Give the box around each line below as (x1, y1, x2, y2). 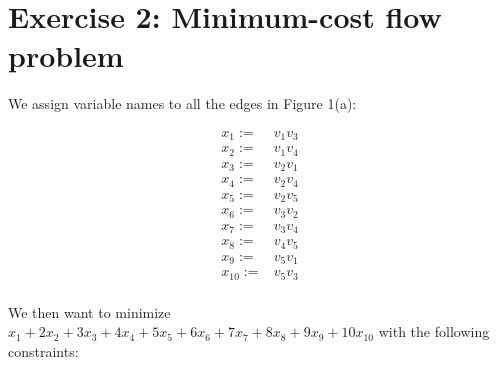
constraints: (8, 340, 79, 361)
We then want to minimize (8, 301, 171, 322)
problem (8, 35, 124, 76)
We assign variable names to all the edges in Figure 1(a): (8, 93, 357, 114)
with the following (378, 321, 490, 342)
